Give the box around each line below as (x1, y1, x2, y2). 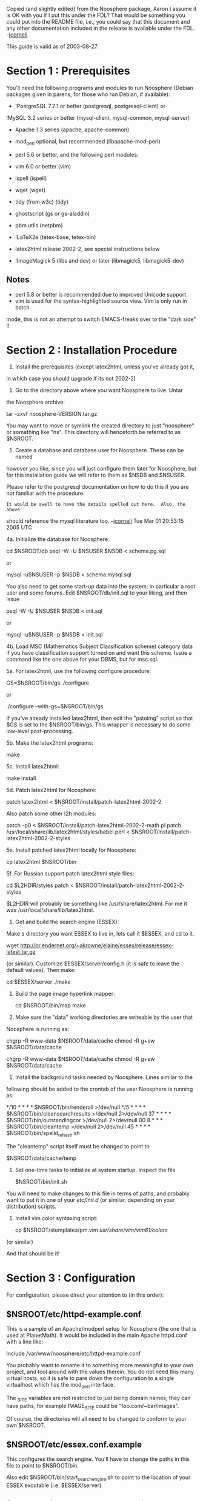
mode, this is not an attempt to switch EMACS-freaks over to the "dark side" (6, 316, 196, 323)
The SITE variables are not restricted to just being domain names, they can (6, 1394, 191, 1403)
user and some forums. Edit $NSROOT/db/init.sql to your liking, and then (6, 589, 187, 596)
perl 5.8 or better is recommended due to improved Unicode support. (15, 291, 188, 298)
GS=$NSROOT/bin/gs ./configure (6, 679, 90, 686)
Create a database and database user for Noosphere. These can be (15, 447, 184, 454)
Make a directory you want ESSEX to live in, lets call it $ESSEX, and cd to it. (6, 930, 195, 937)
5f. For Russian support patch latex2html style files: (6, 870, 135, 877)
